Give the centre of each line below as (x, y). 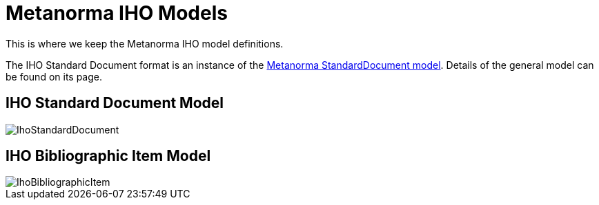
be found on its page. (54, 76)
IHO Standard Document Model (115, 103)
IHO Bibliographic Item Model (108, 156)
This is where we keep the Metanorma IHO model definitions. (145, 43)
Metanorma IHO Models (117, 13)
